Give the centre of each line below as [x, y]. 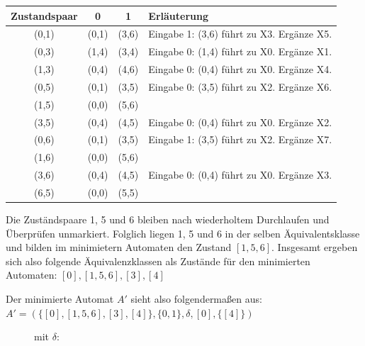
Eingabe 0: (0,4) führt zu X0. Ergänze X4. [240, 69]
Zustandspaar [44, 15]
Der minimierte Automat [60, 298]
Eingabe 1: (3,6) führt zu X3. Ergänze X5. [240, 34]
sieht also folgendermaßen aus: [196, 298]
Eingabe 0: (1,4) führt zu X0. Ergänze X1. [240, 51]
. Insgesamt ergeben [315, 247]
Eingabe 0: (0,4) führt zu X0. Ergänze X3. [240, 175]
